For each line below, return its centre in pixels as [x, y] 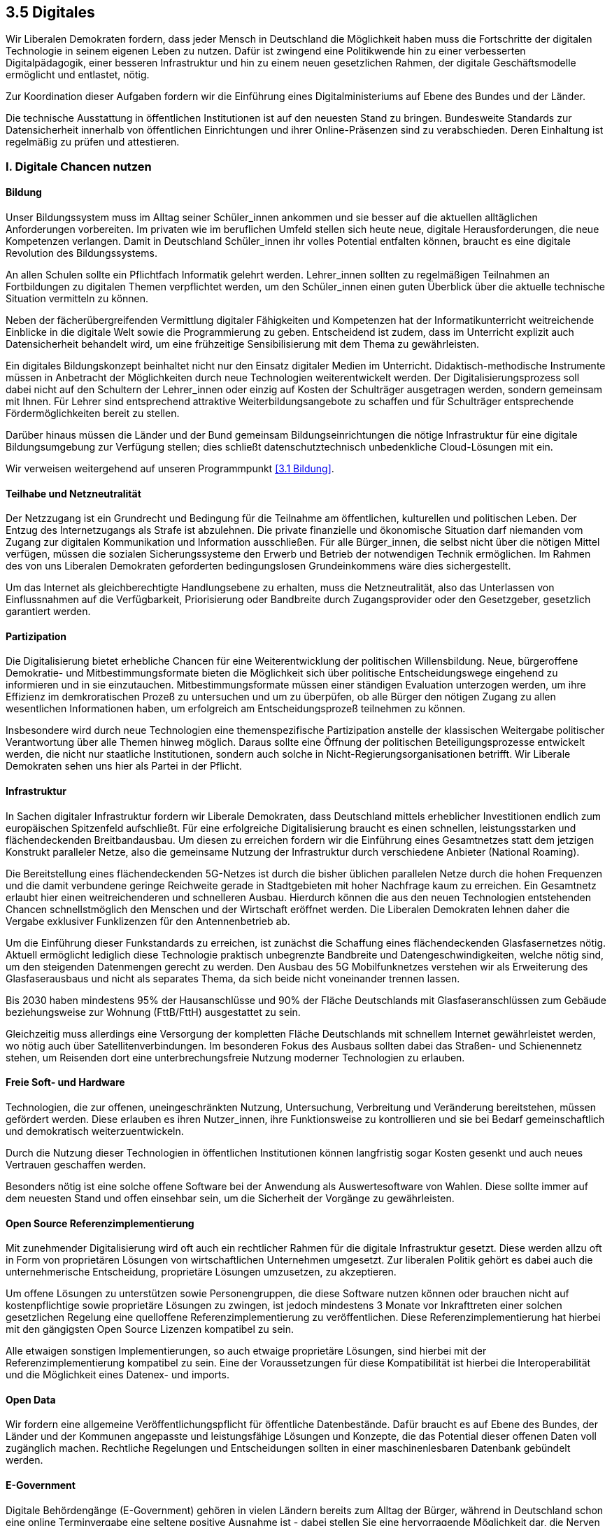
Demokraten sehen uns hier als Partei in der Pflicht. [124, 766]
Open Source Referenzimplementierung [100, 1223]
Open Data [31, 1399]
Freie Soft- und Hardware [65, 1082]
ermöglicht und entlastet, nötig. [78, 75]
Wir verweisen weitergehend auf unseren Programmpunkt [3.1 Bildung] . [170, 469]
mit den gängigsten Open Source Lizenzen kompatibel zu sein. [150, 1329]
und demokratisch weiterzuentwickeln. [95, 1131]
